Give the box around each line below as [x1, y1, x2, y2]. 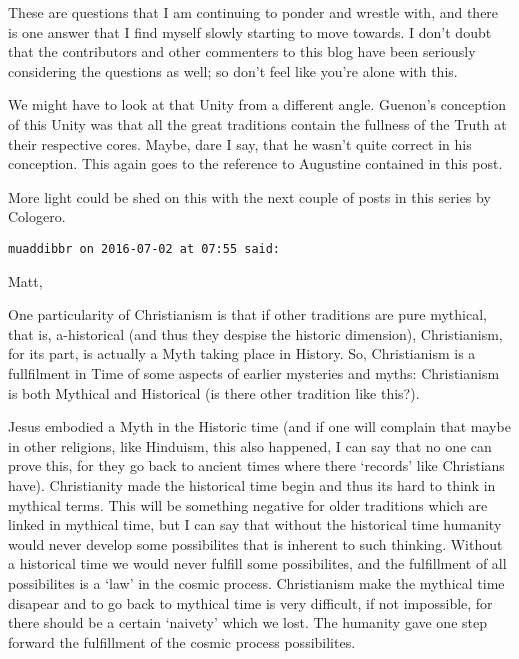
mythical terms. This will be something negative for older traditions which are [8, 494, 488, 515]
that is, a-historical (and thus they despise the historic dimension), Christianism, [8, 323, 503, 344]
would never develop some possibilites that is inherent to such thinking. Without [8, 533, 503, 554]
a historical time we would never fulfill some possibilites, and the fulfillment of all [8, 553, 507, 574]
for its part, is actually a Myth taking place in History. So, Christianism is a [8, 343, 476, 364]
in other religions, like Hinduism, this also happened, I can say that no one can [8, 435, 492, 456]
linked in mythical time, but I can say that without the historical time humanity [8, 514, 502, 535]
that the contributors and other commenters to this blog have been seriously [8, 41, 476, 62]
